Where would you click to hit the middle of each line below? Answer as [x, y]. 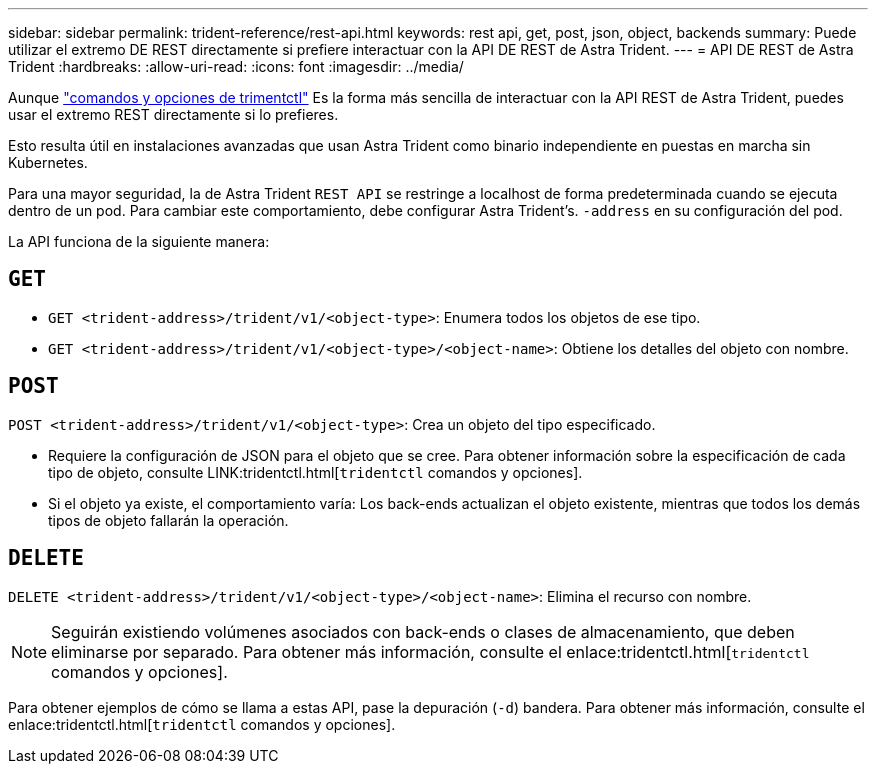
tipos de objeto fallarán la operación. [168, 520]
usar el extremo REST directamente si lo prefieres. [173, 114]
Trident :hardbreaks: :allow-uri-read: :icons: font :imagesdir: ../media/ [236, 66]
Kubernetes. [48, 162]
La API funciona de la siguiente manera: [139, 241]
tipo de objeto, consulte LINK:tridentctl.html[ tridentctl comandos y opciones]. [315, 472]
